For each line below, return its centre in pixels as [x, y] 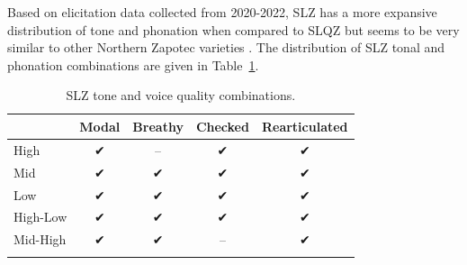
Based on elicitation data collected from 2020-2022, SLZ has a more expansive [222, 12]
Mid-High [40, 239]
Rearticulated [305, 126]
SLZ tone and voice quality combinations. [181, 95]
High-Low [40, 217]
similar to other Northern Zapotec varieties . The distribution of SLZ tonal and [226, 47]
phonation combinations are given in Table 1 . [133, 64]
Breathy [158, 126]
